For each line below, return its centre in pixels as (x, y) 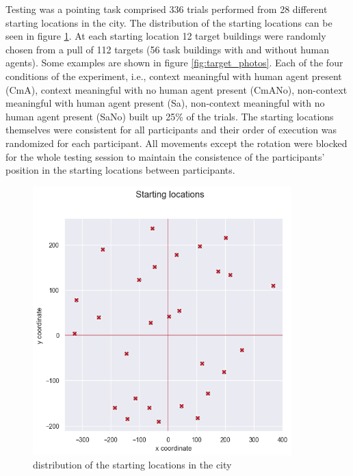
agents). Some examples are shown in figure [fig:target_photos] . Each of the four (174, 63)
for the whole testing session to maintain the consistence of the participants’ (165, 156)
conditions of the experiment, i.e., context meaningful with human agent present (174, 76)
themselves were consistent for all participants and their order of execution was (171, 130)
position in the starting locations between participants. (120, 170)
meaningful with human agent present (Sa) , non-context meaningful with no (165, 103)
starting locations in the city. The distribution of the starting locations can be (169, 22)
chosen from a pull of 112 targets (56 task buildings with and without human (167, 49)
